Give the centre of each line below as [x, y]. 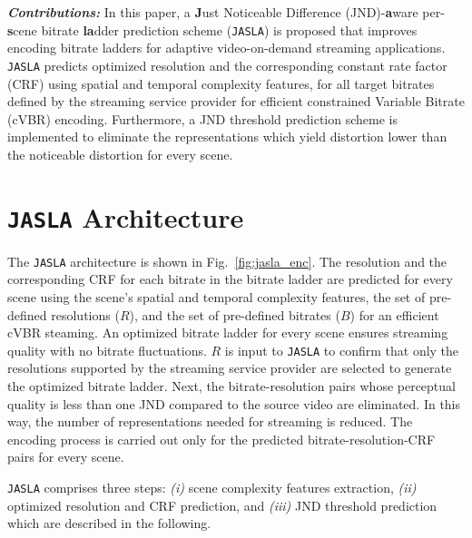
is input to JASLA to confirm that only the [342, 350]
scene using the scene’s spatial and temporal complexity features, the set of [216, 296]
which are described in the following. [109, 523]
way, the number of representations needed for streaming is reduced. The [210, 421]
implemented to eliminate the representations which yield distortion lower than [227, 137]
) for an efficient [394, 314]
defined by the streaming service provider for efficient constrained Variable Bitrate [236, 101]
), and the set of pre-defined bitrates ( [235, 314]
